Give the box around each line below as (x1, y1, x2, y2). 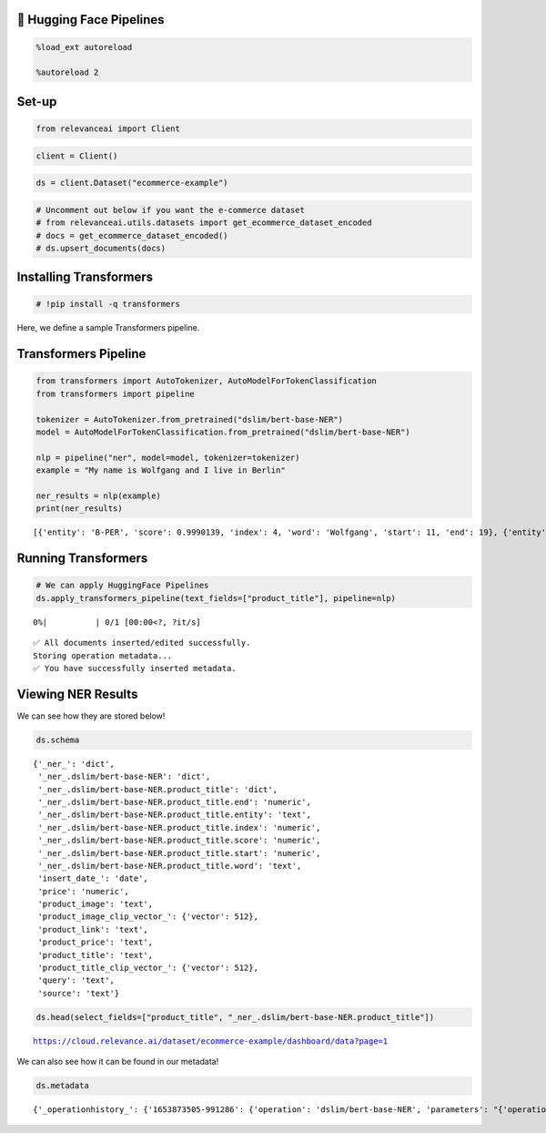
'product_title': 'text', (37, 950, 154, 960)
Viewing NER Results (16, 686, 138, 701)
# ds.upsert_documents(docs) (35, 242, 167, 253)
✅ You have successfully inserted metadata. (33, 663, 237, 673)
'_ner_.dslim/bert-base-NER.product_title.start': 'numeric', (37, 848, 321, 858)
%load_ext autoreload (35, 42, 133, 52)
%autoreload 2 (35, 67, 99, 77)
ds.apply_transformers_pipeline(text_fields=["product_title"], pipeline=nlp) (35, 593, 396, 603)
